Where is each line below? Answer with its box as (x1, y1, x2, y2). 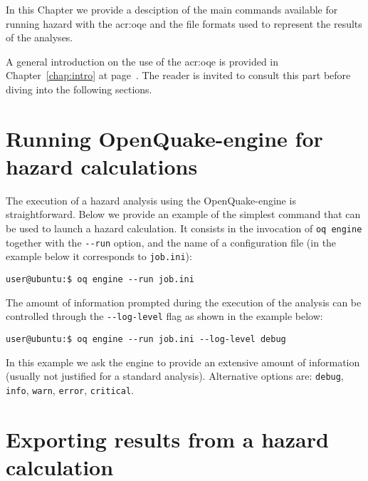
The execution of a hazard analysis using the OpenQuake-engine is (6, 192, 296, 207)
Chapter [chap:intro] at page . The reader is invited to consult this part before (6, 68, 351, 83)
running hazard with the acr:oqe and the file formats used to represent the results (6, 16, 362, 31)
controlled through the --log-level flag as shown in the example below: (6, 309, 323, 324)
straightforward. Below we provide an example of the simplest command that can (6, 207, 361, 222)
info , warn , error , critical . (6, 382, 134, 397)
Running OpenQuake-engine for (6, 123, 323, 152)
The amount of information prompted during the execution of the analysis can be (6, 294, 362, 309)
